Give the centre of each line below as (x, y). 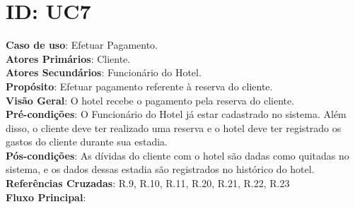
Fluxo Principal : (46, 197)
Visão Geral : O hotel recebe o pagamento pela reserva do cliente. (150, 100)
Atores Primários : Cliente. (68, 58)
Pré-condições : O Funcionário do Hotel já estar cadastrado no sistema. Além (176, 114)
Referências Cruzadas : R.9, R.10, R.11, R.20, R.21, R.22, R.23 (148, 183)
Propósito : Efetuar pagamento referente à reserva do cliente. (139, 86)
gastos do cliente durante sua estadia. (87, 142)
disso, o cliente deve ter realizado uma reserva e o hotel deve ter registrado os (174, 127)
